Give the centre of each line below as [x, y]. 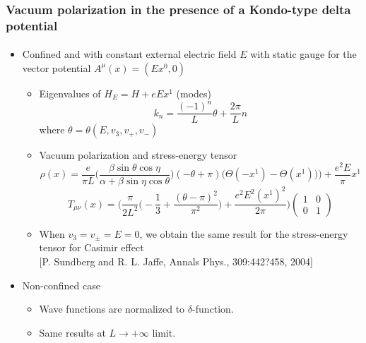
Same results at [72, 332]
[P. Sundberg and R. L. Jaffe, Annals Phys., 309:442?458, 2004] [176, 261]
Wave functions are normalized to [112, 309]
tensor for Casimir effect [91, 247]
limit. [164, 332]
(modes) [194, 93]
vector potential [57, 67]
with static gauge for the [303, 54]
